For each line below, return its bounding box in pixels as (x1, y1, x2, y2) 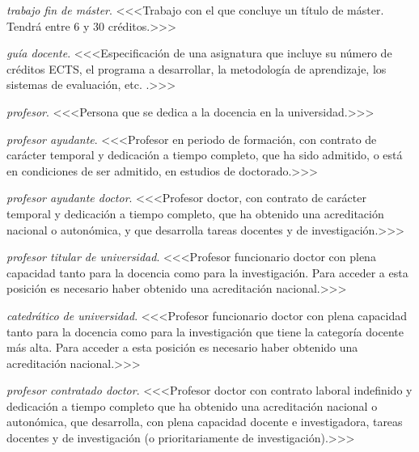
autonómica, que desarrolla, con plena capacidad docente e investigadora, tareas (6, 413, 403, 430)
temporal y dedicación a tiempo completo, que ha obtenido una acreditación (6, 205, 384, 222)
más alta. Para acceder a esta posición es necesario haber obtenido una (6, 339, 358, 356)
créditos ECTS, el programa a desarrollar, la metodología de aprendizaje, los (6, 60, 387, 77)
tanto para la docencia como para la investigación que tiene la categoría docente (6, 323, 404, 340)
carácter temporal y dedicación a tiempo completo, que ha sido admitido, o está (6, 146, 403, 163)
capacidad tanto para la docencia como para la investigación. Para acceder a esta (6, 264, 408, 281)
